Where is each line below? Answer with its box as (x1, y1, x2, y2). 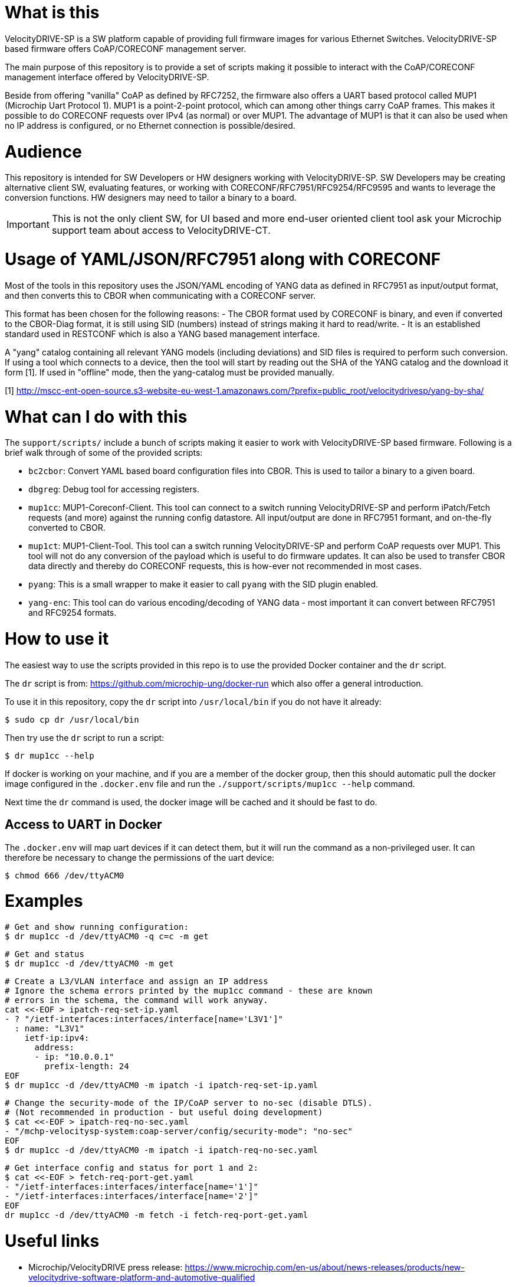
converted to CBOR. (28, 522, 106, 533)
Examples (5, 891, 83, 912)
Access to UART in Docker (5, 817, 162, 832)
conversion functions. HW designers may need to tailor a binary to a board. (5, 192, 297, 203)
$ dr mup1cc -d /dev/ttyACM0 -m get (5, 959, 174, 969)
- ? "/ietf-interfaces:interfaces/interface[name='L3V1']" (5, 1014, 284, 1024)
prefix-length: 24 (44, 1061, 129, 1072)
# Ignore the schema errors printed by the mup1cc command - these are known (5, 986, 373, 996)
